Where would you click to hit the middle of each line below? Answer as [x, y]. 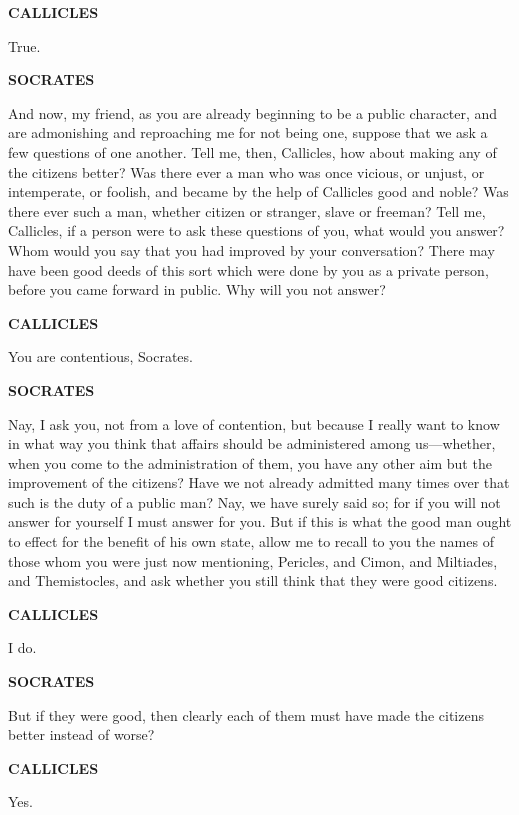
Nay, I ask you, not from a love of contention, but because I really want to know [254, 423]
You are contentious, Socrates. [100, 356]
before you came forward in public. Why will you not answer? [197, 289]
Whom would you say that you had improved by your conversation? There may [251, 249]
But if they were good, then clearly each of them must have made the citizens [246, 714]
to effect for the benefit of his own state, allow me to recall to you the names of [251, 541]
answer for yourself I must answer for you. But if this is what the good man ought [260, 521]
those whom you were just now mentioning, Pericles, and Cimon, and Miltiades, [253, 560]
